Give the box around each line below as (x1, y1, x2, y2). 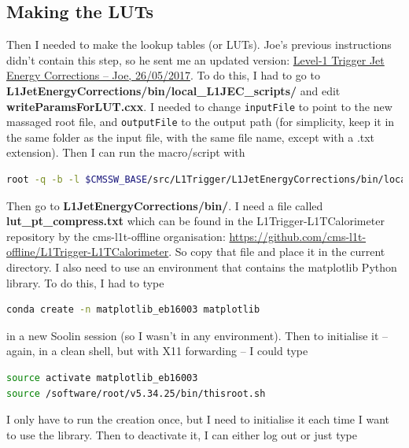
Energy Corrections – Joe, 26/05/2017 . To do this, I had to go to (6, 67, 320, 83)
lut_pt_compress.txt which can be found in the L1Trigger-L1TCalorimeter (6, 213, 385, 229)
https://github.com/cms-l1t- (229, 228, 367, 244)
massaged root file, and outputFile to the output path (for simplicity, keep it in (6, 113, 395, 130)
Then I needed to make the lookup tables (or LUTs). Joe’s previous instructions (6, 36, 392, 53)
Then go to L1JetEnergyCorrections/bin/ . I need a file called (6, 197, 323, 213)
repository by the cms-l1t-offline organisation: (6, 228, 226, 244)
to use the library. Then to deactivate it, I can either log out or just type (6, 426, 357, 442)
